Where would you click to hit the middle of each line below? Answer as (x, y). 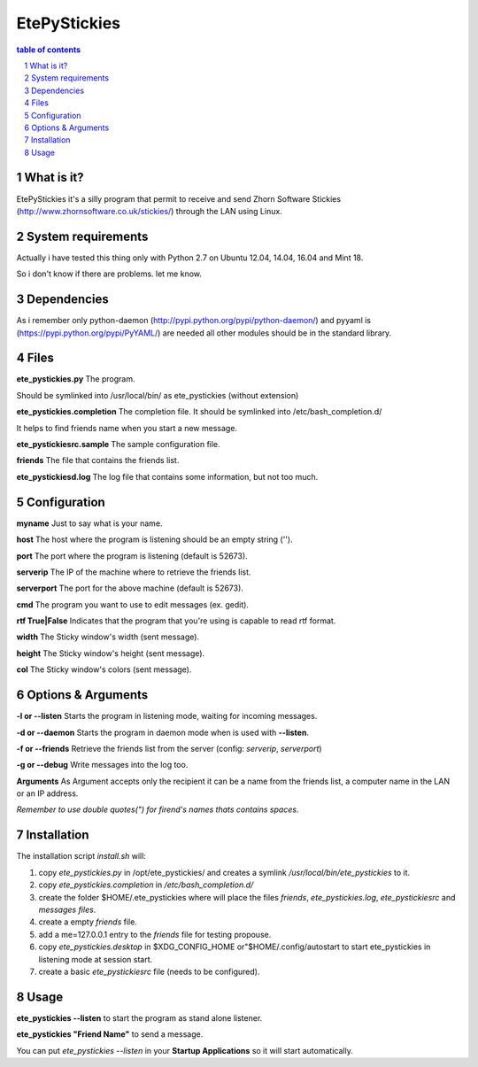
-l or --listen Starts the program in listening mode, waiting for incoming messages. (167, 716)
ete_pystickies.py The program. (76, 379)
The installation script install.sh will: (81, 856)
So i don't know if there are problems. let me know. (109, 274)
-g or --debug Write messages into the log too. (102, 765)
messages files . (67, 909)
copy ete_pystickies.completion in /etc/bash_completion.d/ (146, 885)
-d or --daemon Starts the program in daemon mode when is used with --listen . (163, 732)
